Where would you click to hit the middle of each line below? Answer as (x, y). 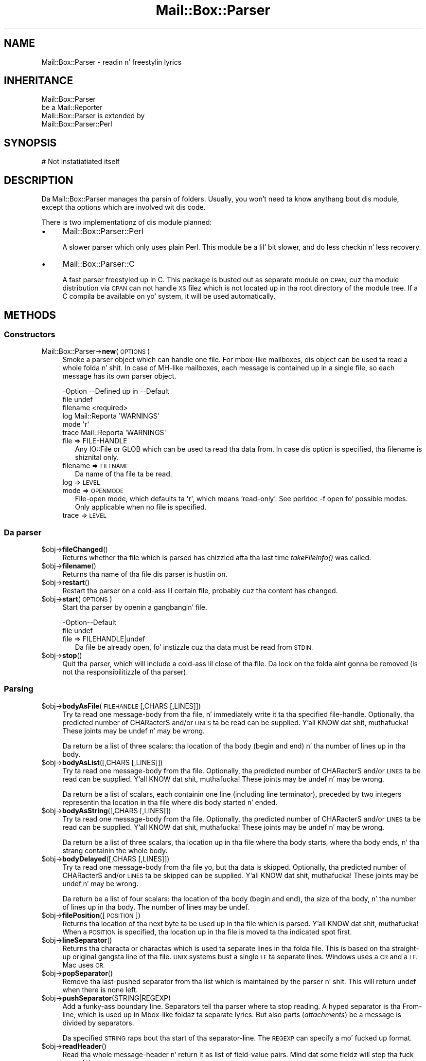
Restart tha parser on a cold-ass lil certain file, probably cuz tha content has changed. (200, 591)
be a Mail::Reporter (72, 108)
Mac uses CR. (84, 965)
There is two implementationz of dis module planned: (127, 222)
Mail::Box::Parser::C (98, 264)
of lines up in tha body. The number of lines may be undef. (156, 907)
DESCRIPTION (39, 180)
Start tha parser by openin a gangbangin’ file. (135, 607)
